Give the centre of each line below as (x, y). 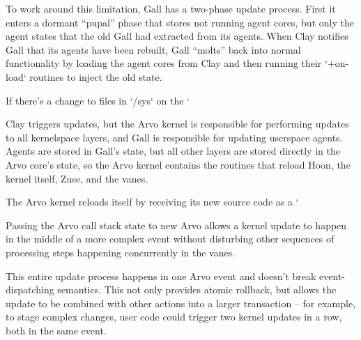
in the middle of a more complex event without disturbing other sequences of (170, 239)
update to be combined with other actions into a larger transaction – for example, (181, 303)
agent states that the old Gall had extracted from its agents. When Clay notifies (177, 36)
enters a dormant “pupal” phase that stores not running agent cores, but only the (180, 22)
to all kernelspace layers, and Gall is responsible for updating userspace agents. (174, 137)
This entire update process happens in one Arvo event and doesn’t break (161, 276)
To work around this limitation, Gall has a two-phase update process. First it (171, 8)
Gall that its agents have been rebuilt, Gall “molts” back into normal (153, 49)
